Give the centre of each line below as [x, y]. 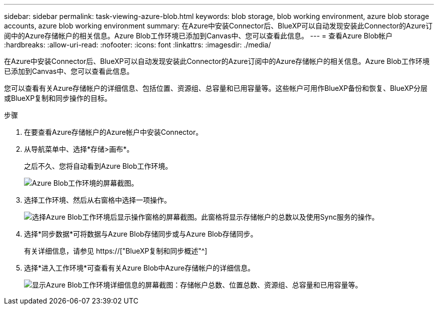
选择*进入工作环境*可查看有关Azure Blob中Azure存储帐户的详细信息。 [139, 268]
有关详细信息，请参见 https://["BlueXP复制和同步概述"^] [116, 251]
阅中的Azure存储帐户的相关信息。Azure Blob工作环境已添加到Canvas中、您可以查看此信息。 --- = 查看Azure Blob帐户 [198, 36]
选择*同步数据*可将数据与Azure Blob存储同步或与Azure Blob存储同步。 [141, 234]
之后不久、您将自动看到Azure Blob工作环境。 [98, 166]
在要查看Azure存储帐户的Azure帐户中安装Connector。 [113, 132]
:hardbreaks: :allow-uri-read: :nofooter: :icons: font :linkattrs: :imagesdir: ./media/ [137, 45]
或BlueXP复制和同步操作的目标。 [58, 98]
